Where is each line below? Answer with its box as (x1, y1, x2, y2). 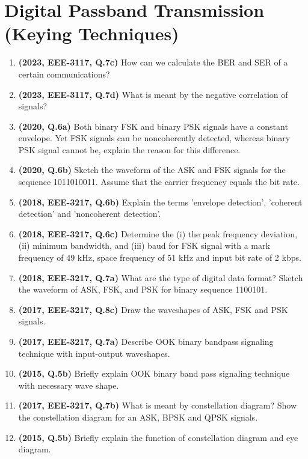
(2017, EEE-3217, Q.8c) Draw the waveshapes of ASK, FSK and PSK (18, 303, 288, 315)
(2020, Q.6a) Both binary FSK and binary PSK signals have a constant (18, 120, 288, 132)
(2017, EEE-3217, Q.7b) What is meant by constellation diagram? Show (18, 399, 297, 412)
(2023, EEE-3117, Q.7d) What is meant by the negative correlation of (18, 88, 288, 100)
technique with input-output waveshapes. (18, 347, 170, 359)
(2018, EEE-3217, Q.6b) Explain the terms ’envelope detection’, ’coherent (18, 195, 303, 208)
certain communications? (18, 67, 110, 80)
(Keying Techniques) (4, 21, 179, 46)
